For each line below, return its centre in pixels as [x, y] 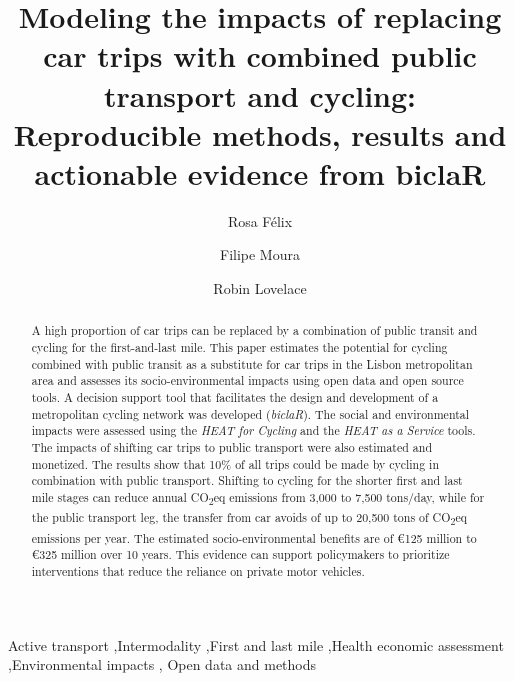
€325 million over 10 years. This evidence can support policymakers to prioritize [240, 554]
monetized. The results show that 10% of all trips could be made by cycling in [235, 463]
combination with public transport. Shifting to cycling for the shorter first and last [247, 480]
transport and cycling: [259, 94]
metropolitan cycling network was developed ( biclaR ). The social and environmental [250, 413]
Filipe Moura [260, 254]
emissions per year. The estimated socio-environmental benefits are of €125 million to [254, 537]
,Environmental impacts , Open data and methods [162, 664]
